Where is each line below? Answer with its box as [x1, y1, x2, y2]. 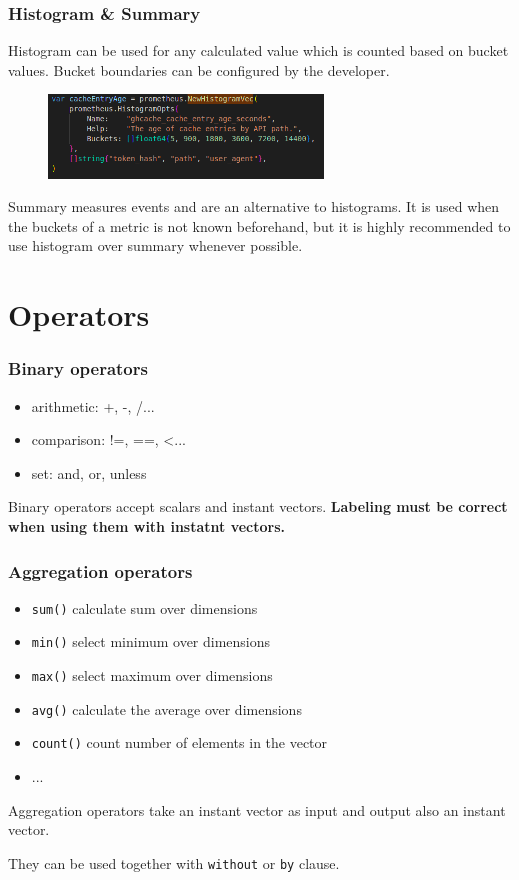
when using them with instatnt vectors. [8, 515, 285, 536]
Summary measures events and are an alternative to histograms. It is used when [8, 196, 500, 217]
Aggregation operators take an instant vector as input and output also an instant [8, 799, 506, 820]
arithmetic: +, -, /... [31, 395, 155, 416]
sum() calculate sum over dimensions [31, 597, 258, 618]
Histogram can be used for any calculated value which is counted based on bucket [8, 40, 509, 61]
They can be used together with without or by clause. [8, 852, 340, 873]
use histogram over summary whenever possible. [8, 235, 303, 256]
